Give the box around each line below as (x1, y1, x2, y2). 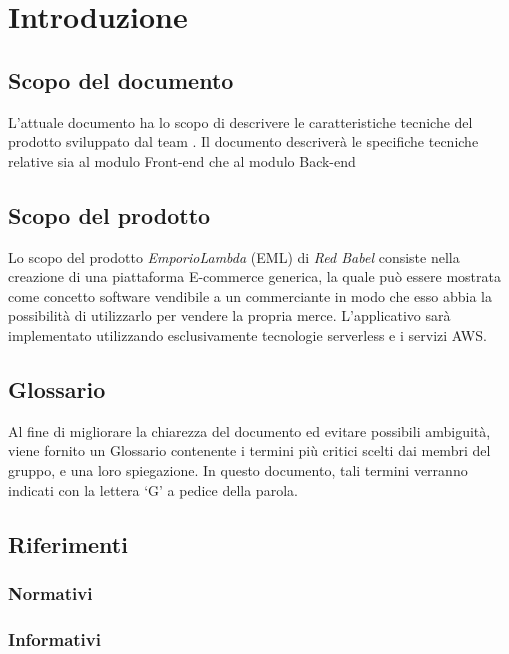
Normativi (8, 580, 93, 605)
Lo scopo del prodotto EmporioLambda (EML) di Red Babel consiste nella (8, 246, 460, 267)
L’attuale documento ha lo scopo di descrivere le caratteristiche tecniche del (8, 111, 473, 132)
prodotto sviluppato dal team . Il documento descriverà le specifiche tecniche (8, 131, 479, 152)
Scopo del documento (8, 64, 234, 95)
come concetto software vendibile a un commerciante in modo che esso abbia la (8, 285, 493, 306)
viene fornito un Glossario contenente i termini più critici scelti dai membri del (8, 440, 491, 461)
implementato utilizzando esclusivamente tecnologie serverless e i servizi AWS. (8, 324, 487, 345)
